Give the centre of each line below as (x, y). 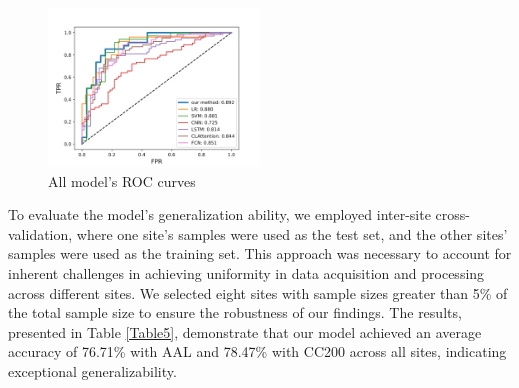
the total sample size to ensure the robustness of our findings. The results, (235, 312)
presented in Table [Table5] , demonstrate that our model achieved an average (245, 331)
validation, (40, 233)
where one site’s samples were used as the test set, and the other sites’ (292, 233)
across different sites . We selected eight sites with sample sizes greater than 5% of (258, 292)
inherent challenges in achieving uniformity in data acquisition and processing (246, 272)
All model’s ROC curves (122, 180)
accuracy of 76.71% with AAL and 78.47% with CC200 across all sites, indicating (257, 351)
